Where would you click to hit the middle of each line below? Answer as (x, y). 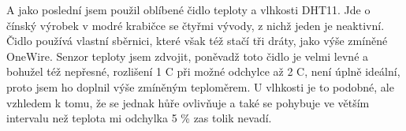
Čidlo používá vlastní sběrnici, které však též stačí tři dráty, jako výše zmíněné (197, 41)
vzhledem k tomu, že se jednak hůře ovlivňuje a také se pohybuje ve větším (188, 102)
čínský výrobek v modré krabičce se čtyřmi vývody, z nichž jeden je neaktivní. (196, 25)
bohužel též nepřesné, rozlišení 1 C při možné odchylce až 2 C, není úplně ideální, (203, 71)
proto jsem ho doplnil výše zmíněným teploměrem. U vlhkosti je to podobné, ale (200, 86)
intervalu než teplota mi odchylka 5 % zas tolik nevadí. (139, 118)
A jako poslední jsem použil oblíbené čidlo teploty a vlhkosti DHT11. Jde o (188, 9)
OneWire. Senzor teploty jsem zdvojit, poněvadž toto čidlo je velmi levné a (188, 56)
